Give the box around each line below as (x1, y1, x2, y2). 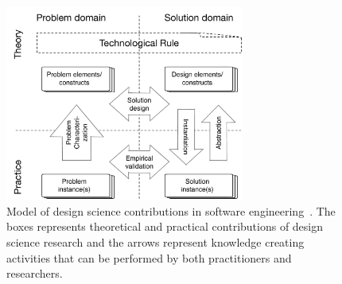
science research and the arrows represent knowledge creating (6, 233, 305, 250)
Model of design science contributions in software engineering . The (6, 202, 336, 219)
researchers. (6, 265, 63, 282)
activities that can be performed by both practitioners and (6, 249, 292, 266)
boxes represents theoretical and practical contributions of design (6, 218, 324, 235)
